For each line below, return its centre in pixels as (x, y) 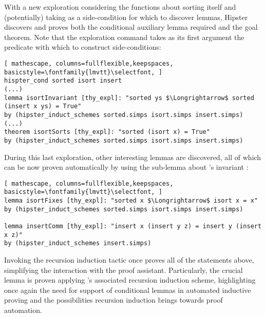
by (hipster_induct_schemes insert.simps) (78, 243)
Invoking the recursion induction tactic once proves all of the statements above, (129, 259)
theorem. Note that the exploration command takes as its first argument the (124, 37)
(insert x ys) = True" (43, 106)
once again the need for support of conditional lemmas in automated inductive (128, 290)
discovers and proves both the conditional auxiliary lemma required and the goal (131, 27)
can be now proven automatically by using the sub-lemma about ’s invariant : (126, 167)
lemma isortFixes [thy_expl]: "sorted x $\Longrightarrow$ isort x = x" (131, 201)
